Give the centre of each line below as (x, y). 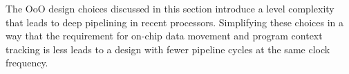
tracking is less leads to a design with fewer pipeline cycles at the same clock (168, 49)
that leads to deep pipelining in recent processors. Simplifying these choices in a (175, 22)
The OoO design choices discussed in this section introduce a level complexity (170, 8)
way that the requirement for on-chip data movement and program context (164, 36)
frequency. (27, 63)
